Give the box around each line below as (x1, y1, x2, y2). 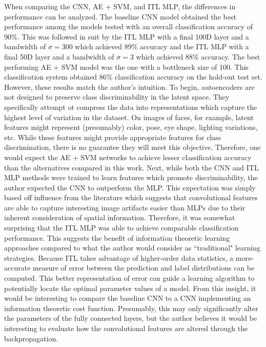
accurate (4, 262, 31, 273)
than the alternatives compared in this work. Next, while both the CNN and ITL (4, 162, 259, 172)
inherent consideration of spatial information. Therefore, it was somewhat (4, 212, 235, 223)
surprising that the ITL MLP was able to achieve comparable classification (4, 222, 239, 233)
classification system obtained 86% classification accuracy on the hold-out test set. (4, 71, 262, 82)
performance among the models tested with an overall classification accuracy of (4, 21, 253, 32)
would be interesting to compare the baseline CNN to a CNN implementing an (4, 293, 251, 303)
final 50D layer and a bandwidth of (4, 51, 114, 62)
